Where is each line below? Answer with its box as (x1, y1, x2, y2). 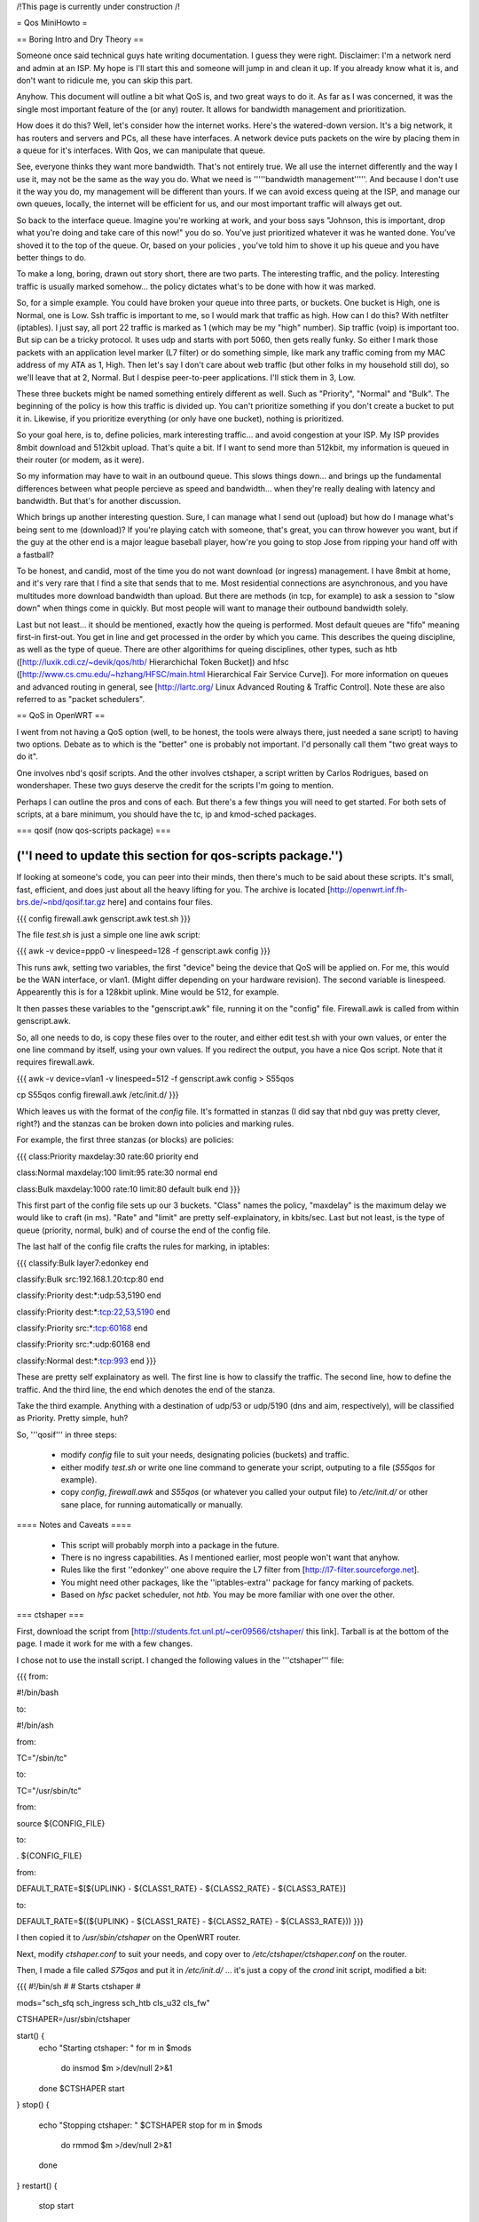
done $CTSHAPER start (38, 2082, 125, 2093)
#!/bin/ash (16, 1720, 54, 1730)
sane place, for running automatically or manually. (60, 1499, 244, 1510)
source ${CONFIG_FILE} (16, 1818, 106, 1828)
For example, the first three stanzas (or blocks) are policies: (16, 1134, 234, 1146)
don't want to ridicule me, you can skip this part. (16, 75, 193, 85)
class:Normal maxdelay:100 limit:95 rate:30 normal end (16, 1167, 218, 1178)
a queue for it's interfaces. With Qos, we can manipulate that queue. (16, 145, 266, 156)
